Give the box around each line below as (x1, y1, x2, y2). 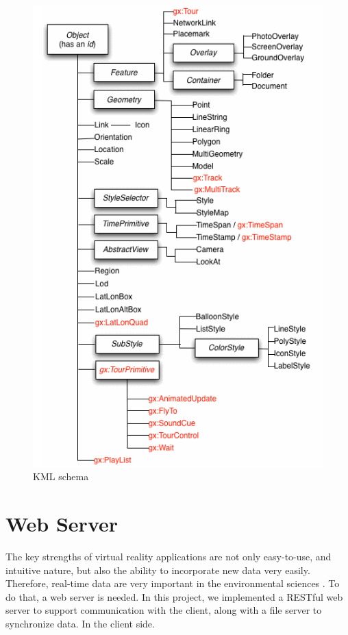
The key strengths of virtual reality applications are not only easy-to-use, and (5, 549, 332, 563)
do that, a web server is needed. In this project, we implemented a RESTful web (5, 589, 343, 603)
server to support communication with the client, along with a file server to (5, 603, 322, 617)
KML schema (33, 469, 89, 484)
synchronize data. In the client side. (5, 616, 155, 630)
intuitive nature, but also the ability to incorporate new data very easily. (5, 562, 310, 577)
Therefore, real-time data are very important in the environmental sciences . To (5, 576, 340, 590)
